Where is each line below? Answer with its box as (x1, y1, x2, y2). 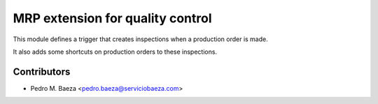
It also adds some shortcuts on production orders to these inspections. (13, 47, 217, 56)
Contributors (13, 66, 71, 77)
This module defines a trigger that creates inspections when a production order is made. (13, 35, 269, 43)
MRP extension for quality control (13, 10, 213, 26)
